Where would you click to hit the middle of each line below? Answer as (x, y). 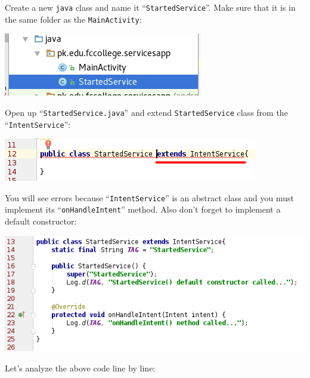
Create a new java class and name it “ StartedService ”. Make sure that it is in (150, 7)
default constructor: (41, 221)
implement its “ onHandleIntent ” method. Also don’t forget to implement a (143, 209)
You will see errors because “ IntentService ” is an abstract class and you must (150, 197)
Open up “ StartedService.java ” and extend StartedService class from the (146, 112)
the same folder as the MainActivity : (73, 19)
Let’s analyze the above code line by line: (80, 368)
